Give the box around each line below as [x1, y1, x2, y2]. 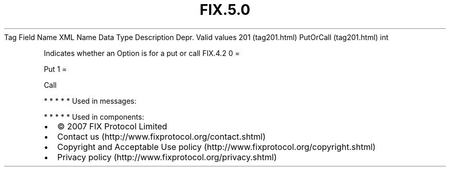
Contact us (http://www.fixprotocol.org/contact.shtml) [57, 131, 266, 142]
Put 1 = [44, 64, 67, 73]
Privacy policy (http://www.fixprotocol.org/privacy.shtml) [57, 151, 277, 162]
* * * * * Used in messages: [44, 96, 137, 105]
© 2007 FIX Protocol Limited [57, 121, 167, 131]
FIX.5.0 [199, 1, 251, 18]
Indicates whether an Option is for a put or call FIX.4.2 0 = [44, 48, 240, 58]
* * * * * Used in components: [44, 112, 144, 121]
